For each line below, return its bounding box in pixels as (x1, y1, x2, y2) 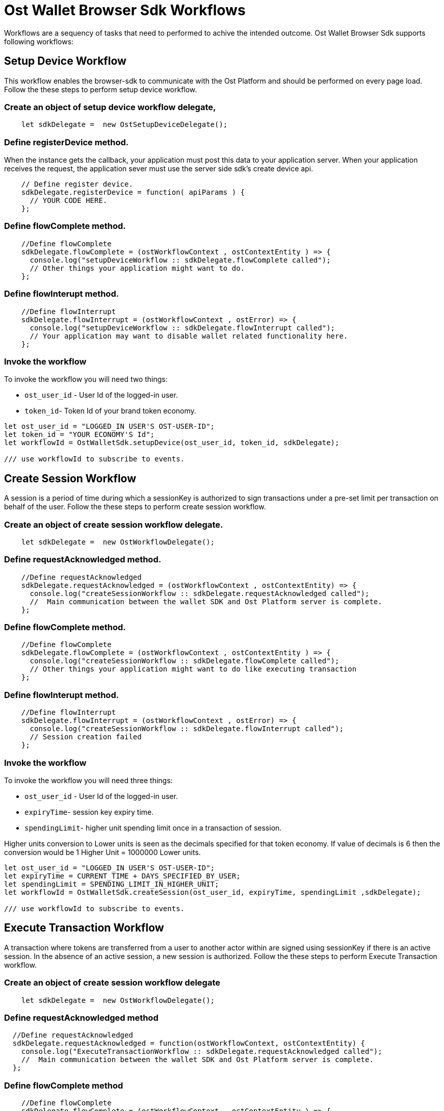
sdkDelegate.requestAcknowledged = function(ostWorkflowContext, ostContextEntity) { (12, 1039, 365, 1048)
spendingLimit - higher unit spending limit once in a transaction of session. (24, 823, 282, 832)
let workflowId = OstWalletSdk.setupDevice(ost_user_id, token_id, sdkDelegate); (4, 438, 339, 447)
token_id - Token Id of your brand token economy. (24, 406, 196, 416)
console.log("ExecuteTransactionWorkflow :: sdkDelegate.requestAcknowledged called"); (21, 1047, 382, 1056)
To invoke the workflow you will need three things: (4, 776, 173, 785)
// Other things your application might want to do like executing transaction (30, 665, 357, 674)
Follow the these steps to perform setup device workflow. (4, 85, 197, 94)
